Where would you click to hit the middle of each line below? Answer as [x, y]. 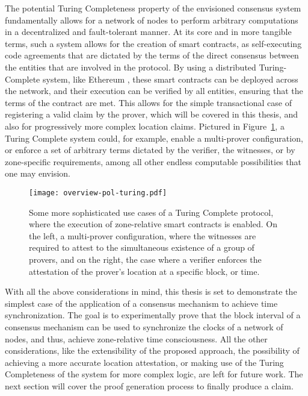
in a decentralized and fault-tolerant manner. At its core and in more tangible [148, 32]
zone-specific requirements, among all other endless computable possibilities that [153, 161]
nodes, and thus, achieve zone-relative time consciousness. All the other [136, 338]
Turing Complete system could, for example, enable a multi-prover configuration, [154, 138]
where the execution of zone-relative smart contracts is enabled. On [153, 224]
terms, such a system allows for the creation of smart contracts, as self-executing [153, 43]
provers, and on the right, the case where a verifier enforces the [145, 259]
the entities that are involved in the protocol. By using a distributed [131, 67]
